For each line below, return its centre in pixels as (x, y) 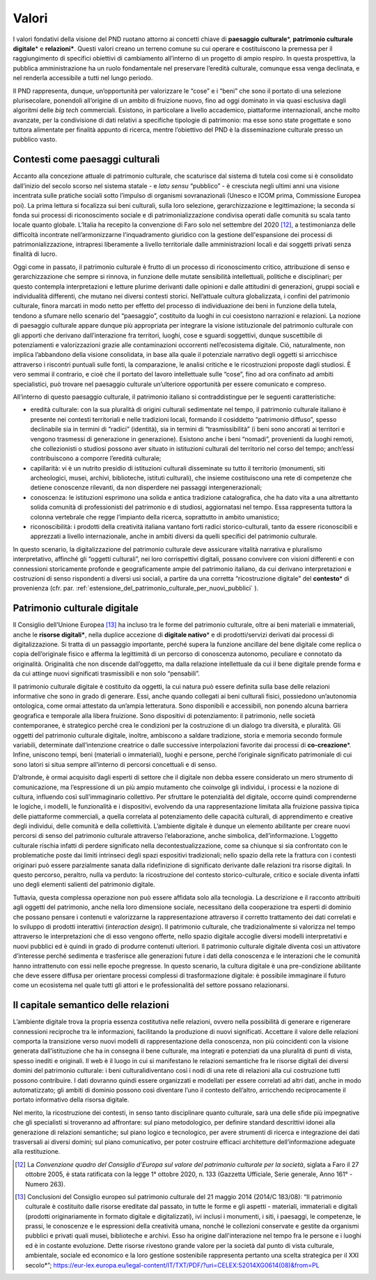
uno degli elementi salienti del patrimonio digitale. (84, 885)
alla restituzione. (37, 1152)
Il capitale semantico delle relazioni (91, 1005)
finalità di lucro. (35, 254)
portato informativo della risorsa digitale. (71, 1100)
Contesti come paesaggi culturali (86, 159)
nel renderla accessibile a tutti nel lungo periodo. (83, 78)
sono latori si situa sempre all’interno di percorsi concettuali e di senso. (115, 764)
